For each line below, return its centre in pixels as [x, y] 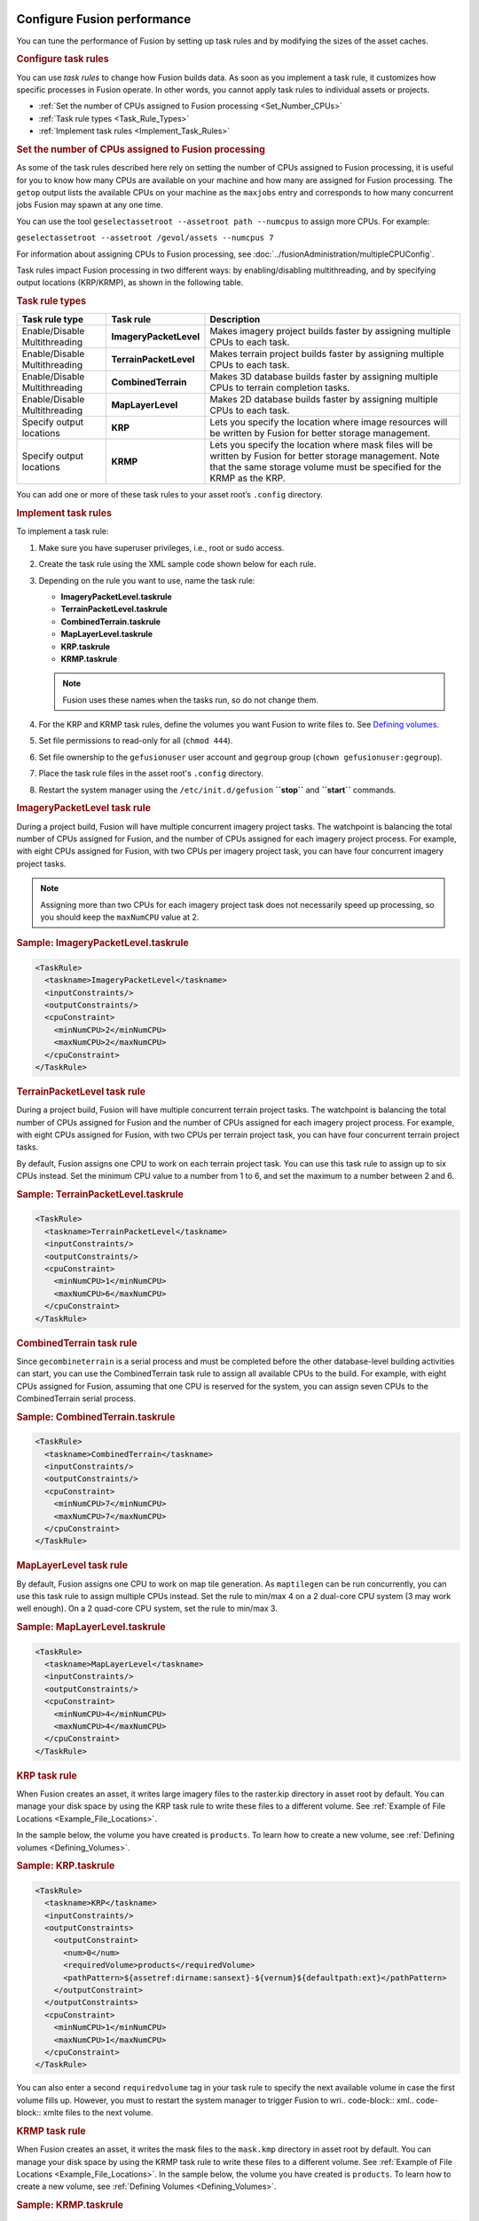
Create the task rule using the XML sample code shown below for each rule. [177, 564]
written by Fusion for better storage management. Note [325, 456]
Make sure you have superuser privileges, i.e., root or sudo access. [161, 547]
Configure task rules [63, 60]
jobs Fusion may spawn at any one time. [90, 205]
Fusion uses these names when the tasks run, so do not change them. [190, 700]
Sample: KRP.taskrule [66, 1866]
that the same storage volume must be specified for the [326, 467]
